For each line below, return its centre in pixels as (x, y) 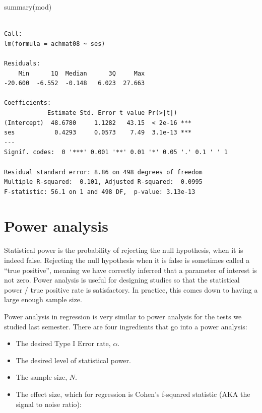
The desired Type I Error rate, (63, 343)
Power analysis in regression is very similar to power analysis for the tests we (123, 316)
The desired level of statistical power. (73, 360)
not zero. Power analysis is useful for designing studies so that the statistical (122, 280)
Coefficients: (28, 103)
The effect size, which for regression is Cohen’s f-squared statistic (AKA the (133, 394)
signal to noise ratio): (49, 404)
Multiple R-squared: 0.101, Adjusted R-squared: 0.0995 (103, 182)
